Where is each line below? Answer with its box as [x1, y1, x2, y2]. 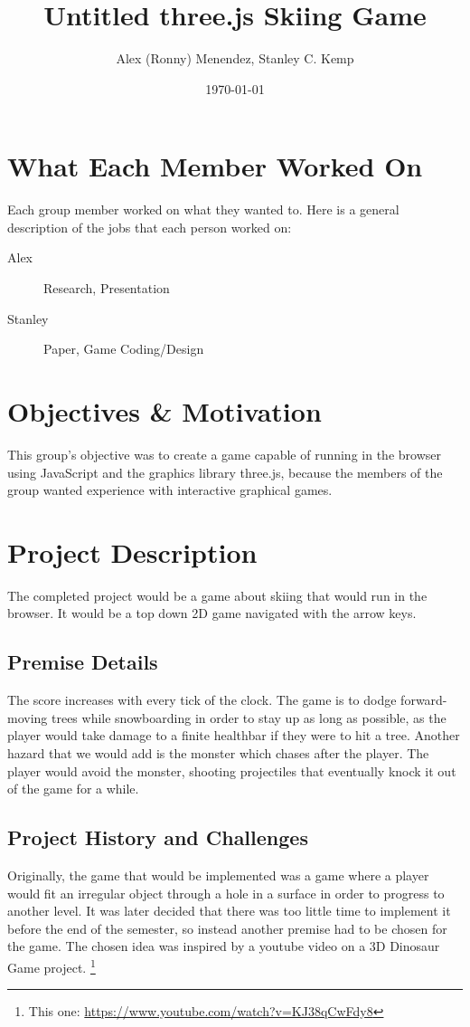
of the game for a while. [7, 779, 139, 798]
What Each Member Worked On [7, 147, 423, 185]
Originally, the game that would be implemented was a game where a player [7, 866, 429, 884]
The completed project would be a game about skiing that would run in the [7, 585, 428, 604]
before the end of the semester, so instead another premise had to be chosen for [7, 918, 447, 937]
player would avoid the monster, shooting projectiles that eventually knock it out [7, 761, 456, 780]
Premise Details [7, 648, 158, 676]
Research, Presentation [43, 279, 170, 298]
